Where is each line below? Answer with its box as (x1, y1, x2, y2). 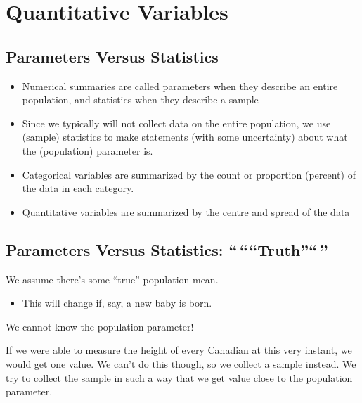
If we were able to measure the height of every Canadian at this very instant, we (6, 343, 352, 357)
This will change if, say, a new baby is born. (22, 295, 212, 310)
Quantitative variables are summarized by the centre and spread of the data (22, 204, 350, 219)
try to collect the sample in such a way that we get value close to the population (6, 370, 353, 385)
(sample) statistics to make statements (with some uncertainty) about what (22, 129, 348, 144)
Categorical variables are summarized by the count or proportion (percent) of (22, 167, 356, 181)
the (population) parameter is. (22, 143, 153, 158)
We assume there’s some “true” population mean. (6, 271, 219, 286)
